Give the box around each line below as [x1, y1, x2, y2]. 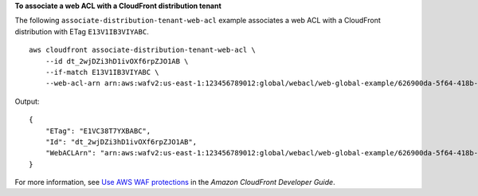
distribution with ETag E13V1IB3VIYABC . [14, 26, 149, 36]
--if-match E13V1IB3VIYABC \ [45, 68, 159, 76]
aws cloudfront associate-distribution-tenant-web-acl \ [29, 45, 257, 55]
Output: [14, 96, 40, 106]
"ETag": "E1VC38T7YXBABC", [45, 126, 151, 135]
